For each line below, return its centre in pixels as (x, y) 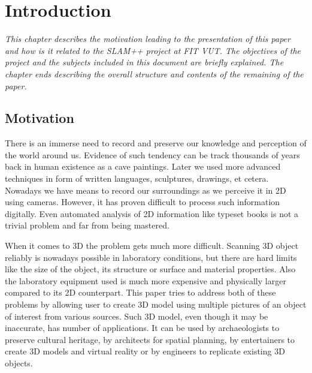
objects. (19, 363)
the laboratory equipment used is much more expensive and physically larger (146, 280)
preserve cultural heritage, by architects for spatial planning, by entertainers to (150, 339)
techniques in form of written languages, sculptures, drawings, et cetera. (137, 178)
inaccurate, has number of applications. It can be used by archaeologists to (142, 328)
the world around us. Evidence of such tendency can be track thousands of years (152, 154)
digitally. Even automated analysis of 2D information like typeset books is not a (152, 213)
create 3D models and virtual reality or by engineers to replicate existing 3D (145, 351)
